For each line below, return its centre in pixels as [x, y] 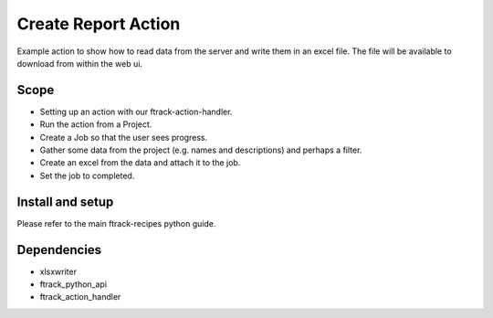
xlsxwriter [58, 271]
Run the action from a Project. [96, 124]
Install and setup [65, 201]
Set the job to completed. [87, 175]
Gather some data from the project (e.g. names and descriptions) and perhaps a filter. [201, 150]
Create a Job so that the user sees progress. [124, 137]
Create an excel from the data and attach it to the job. [140, 163]
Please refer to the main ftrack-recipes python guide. [116, 223]
